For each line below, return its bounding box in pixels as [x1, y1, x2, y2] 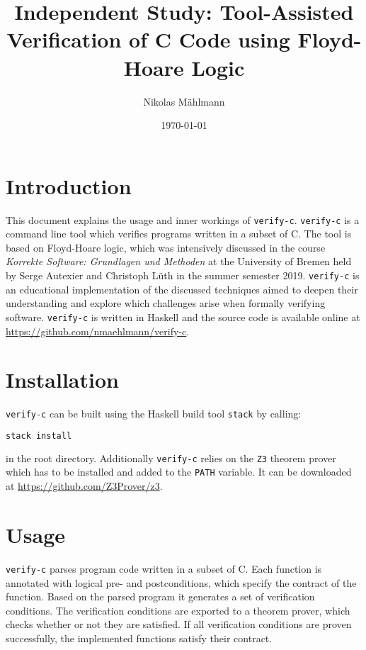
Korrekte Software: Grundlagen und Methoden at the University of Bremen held [6, 254, 352, 269]
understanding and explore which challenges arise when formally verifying [6, 296, 326, 310]
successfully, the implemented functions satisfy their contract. [6, 630, 273, 645]
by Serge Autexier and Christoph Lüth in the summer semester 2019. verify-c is [6, 268, 360, 283]
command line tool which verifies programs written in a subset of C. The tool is [6, 226, 352, 241]
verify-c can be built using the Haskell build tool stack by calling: [6, 406, 302, 421]
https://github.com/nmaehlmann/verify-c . [6, 323, 190, 338]
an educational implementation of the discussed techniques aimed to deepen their [6, 281, 358, 296]
